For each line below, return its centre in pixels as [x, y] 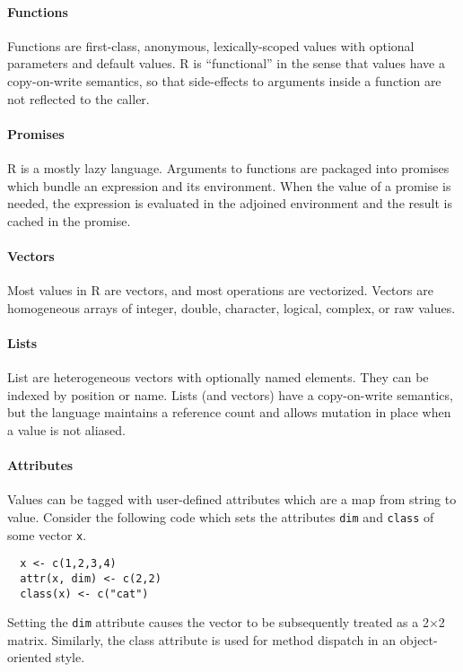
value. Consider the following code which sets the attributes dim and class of [221, 516]
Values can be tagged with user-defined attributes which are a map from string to [232, 499]
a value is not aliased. [66, 429]
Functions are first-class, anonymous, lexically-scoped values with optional [211, 45]
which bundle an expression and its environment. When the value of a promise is [229, 185]
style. [70, 657]
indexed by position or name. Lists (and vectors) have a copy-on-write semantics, [230, 394]
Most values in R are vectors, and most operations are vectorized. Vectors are [220, 290]
